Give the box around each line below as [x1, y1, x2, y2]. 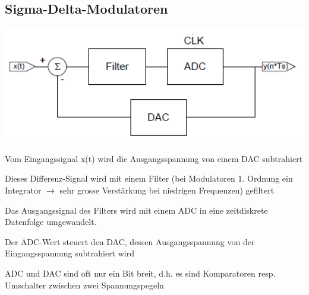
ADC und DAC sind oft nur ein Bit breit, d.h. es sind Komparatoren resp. [5, 267, 276, 279]
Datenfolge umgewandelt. [5, 215, 97, 228]
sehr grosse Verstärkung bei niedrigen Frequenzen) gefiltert [59, 183, 275, 196]
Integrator [5, 183, 42, 196]
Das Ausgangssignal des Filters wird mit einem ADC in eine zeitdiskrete [5, 204, 268, 216]
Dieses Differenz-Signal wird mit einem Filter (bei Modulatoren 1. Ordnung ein [5, 172, 293, 185]
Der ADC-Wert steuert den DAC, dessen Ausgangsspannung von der [5, 235, 255, 248]
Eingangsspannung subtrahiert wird [5, 247, 134, 259]
